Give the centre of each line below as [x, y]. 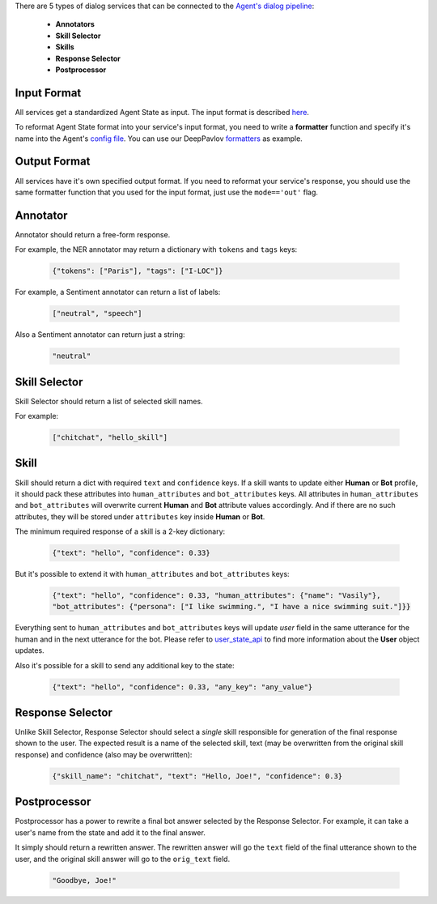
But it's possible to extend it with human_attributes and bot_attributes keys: [153, 574]
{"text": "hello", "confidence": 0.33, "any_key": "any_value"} [182, 687]
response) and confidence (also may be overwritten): [104, 754]
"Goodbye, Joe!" [85, 880]
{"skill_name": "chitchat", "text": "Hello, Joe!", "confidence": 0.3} [197, 776]
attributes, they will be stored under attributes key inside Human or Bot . [140, 516]
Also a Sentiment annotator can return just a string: [100, 335]
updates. [30, 650]
